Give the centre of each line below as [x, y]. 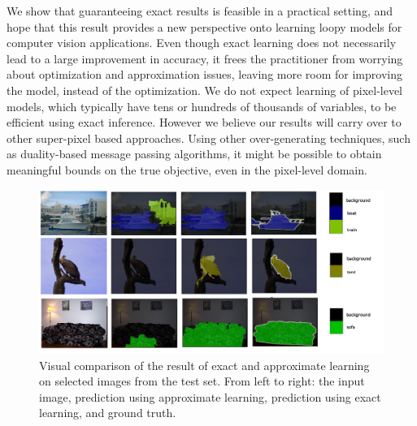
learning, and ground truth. [108, 413]
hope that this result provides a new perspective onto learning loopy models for [204, 26]
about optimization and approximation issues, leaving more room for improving [204, 74]
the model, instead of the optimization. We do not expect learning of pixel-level [205, 90]
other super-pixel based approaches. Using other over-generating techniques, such [208, 138]
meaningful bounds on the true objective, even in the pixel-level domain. [187, 169]
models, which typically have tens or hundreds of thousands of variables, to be [202, 106]
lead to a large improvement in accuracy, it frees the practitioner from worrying [205, 58]
